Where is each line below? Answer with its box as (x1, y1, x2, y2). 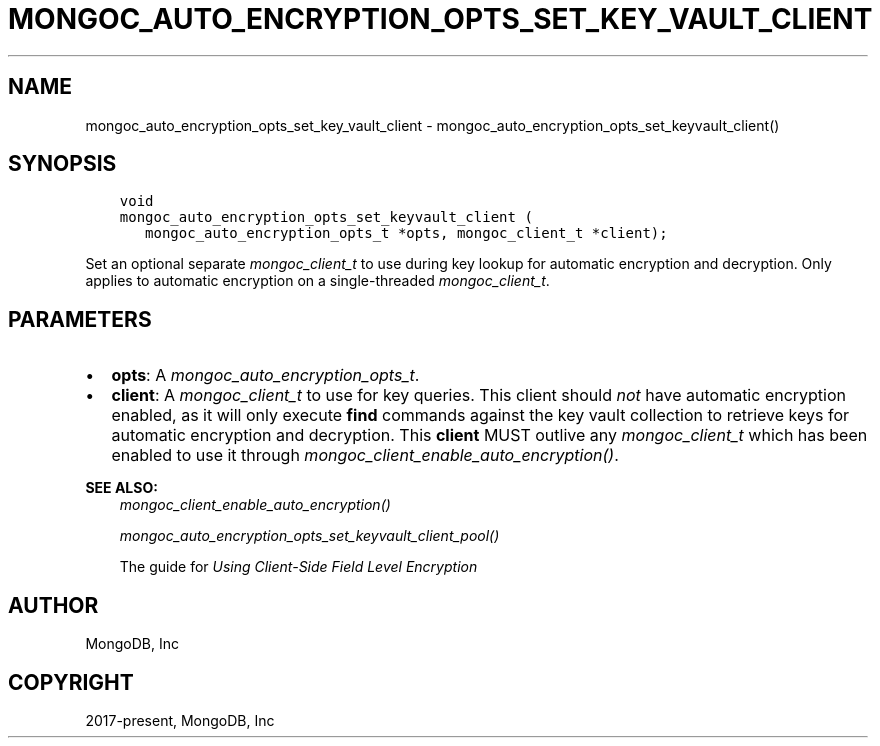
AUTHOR (8, 592, 99, 618)
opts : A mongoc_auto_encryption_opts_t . (111, 365, 420, 386)
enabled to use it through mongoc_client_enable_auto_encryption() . (111, 445, 619, 466)
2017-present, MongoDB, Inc (85, 711, 275, 729)
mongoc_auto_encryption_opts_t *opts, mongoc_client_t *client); (145, 225, 668, 242)
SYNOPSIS (8, 151, 117, 177)
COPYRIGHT (8, 669, 134, 695)
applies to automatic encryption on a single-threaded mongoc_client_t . (85, 272, 550, 290)
